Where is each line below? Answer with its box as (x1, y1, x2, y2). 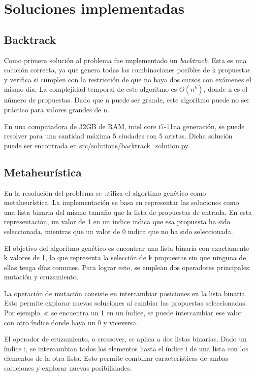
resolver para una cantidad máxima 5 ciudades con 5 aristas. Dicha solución (4, 131, 233, 141)
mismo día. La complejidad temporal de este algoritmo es (4, 84, 177, 94)
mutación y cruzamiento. (4, 272, 79, 282)
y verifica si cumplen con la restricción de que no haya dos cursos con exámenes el (4, 74, 252, 84)
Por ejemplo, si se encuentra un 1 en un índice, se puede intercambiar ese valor (4, 308, 242, 318)
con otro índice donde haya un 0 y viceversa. (4, 317, 138, 327)
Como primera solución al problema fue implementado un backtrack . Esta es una (4, 55, 247, 65)
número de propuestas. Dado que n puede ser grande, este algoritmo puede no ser (4, 95, 250, 105)
